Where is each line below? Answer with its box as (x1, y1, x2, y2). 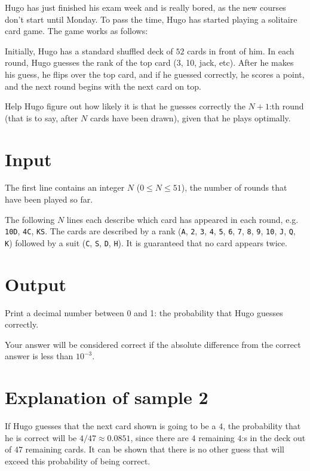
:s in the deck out (241, 431, 306, 444)
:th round (269, 100, 304, 112)
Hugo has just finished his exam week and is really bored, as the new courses (5, 1, 286, 13)
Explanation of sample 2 (5, 385, 208, 409)
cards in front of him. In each (187, 44, 294, 57)
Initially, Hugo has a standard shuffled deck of (5, 44, 173, 57)
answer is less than (5, 350, 73, 362)
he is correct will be (5, 431, 77, 444)
